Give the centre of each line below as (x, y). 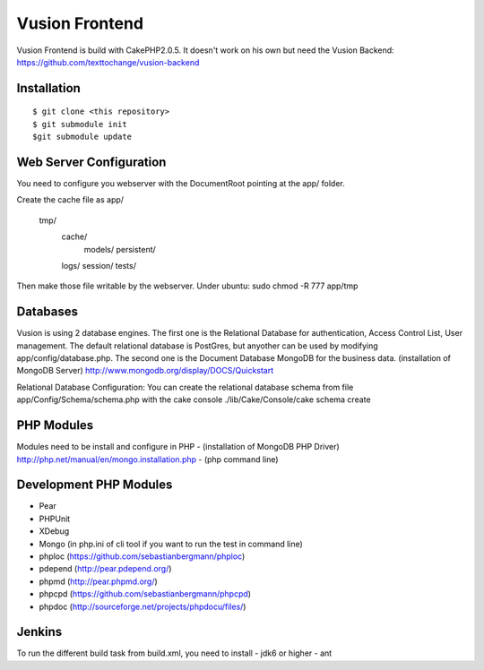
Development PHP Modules (95, 485)
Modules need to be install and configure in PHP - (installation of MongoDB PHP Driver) (178, 447)
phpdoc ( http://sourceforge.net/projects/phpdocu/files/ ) (143, 606)
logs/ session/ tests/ (99, 265)
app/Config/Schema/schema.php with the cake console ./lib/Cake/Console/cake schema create (194, 399)
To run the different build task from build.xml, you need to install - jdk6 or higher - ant (174, 653)
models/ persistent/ (120, 249)
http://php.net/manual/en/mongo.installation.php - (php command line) (147, 459)
